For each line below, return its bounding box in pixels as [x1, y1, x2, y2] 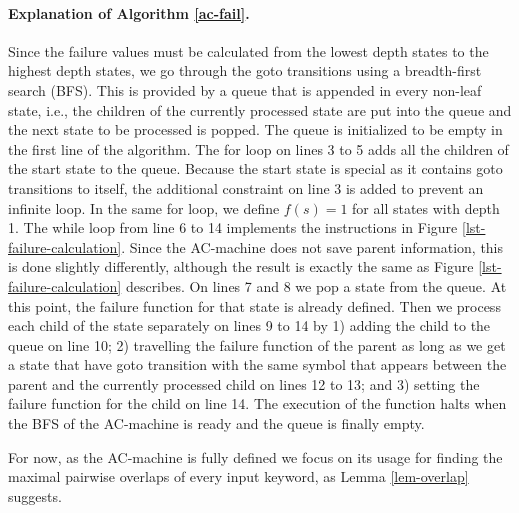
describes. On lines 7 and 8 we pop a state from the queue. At [125, 275, 507, 296]
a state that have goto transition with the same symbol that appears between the [8, 354, 507, 375]
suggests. [8, 485, 62, 506]
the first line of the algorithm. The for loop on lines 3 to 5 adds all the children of [8, 138, 509, 159]
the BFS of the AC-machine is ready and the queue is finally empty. [8, 413, 425, 434]
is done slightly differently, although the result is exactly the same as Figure [8, 256, 474, 277]
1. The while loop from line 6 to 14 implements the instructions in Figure [8, 217, 458, 238]
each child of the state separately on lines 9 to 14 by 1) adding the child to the [8, 315, 491, 336]
